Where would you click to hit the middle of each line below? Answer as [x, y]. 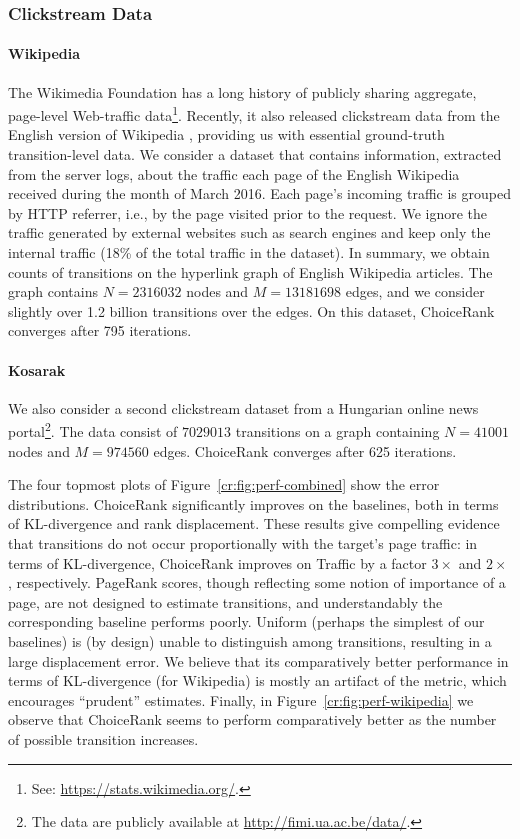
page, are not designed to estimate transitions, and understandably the [225, 601]
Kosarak [37, 369]
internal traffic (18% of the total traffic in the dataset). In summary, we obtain [249, 252]
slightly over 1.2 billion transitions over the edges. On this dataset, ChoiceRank [251, 310]
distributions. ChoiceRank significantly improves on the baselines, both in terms [253, 503]
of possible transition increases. [103, 738]
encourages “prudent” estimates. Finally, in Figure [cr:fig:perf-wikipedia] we [241, 699]
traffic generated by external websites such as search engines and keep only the [249, 232]
